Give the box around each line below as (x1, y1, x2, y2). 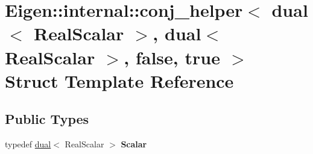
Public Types (5, 109, 89, 128)
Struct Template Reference (5, 68, 234, 93)
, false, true (124, 45, 220, 69)
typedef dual (5, 138, 51, 150)
